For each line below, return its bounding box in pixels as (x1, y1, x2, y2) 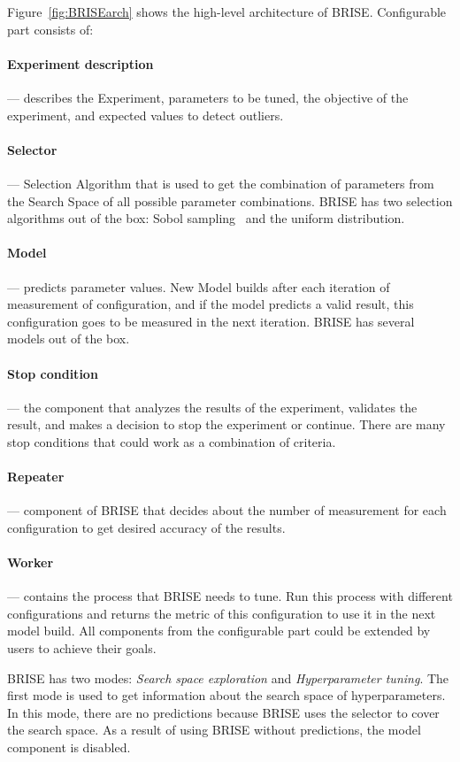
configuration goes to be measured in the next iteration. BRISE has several (7, 312, 415, 330)
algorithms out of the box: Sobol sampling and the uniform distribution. (7, 209, 405, 227)
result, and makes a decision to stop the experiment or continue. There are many (7, 415, 446, 434)
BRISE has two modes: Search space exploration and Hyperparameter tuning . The (7, 668, 449, 687)
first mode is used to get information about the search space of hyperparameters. (7, 686, 446, 704)
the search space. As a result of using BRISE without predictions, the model (7, 720, 421, 739)
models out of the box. (7, 329, 130, 348)
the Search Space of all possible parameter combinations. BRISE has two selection (7, 191, 453, 210)
